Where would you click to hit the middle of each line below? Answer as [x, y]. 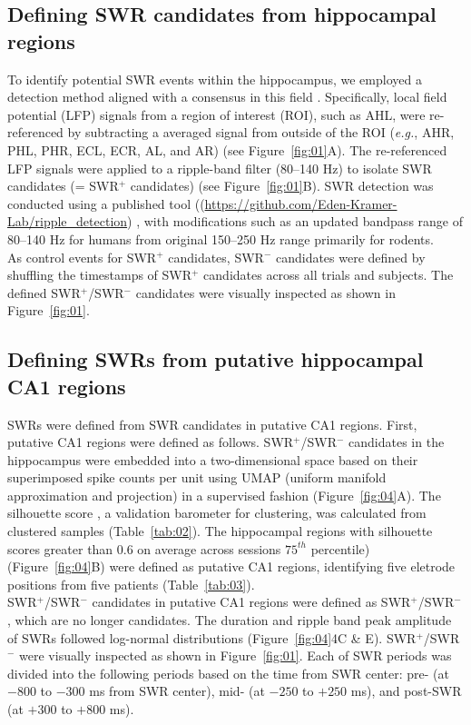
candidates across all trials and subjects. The [329, 275]
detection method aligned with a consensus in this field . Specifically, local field [227, 97]
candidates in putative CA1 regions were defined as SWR [251, 602]
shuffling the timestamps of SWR [100, 275]
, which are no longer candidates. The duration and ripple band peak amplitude [230, 620]
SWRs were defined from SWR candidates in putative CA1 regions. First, [212, 424]
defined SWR [44, 292]
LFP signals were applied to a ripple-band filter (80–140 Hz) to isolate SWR [220, 168]
